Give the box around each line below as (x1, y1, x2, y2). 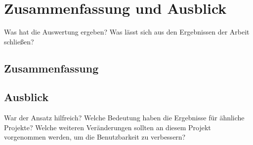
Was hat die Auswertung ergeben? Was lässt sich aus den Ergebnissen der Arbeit (4, 27, 250, 37)
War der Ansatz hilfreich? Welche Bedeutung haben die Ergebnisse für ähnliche (4, 112, 245, 123)
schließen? (4, 36, 34, 46)
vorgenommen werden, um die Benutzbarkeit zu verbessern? (4, 132, 186, 142)
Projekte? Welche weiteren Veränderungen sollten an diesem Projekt (4, 122, 211, 132)
